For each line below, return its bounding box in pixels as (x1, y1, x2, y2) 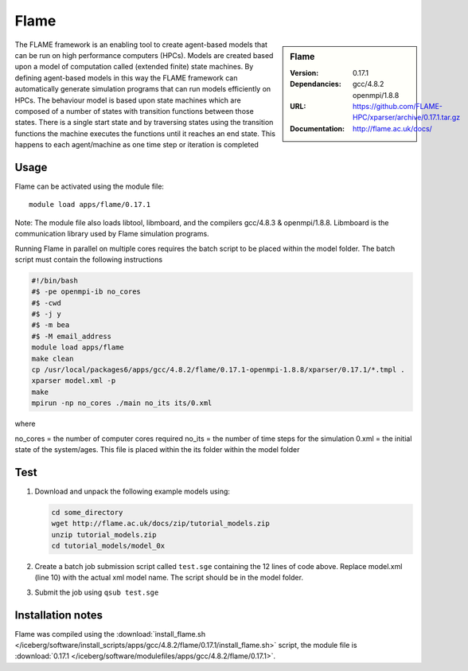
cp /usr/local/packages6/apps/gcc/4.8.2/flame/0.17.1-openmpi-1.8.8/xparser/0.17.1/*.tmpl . (31, 365, 405, 374)
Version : (290, 68, 319, 77)
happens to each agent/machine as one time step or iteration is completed (14, 140, 259, 150)
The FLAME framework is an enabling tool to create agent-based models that (14, 40, 268, 49)
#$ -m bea (31, 321, 70, 330)
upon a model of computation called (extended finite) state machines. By (14, 62, 254, 72)
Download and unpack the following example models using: (34, 486, 231, 496)
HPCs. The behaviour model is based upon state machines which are (14, 96, 242, 105)
